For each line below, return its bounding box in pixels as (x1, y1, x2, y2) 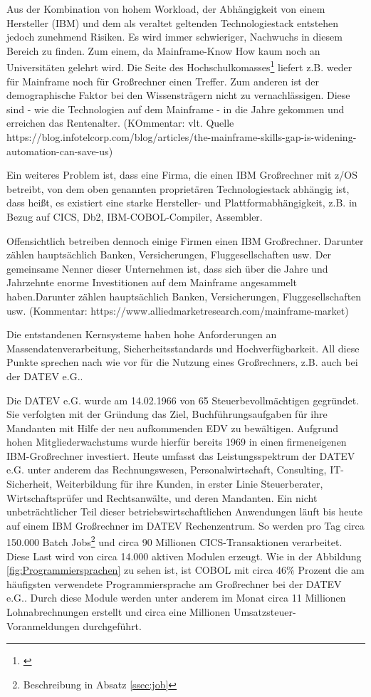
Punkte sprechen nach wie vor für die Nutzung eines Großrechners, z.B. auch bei (6, 355, 358, 370)
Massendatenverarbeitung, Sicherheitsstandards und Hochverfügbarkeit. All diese (6, 340, 360, 355)
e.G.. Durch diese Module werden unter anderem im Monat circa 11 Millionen (6, 590, 346, 605)
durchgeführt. (83, 618, 142, 633)
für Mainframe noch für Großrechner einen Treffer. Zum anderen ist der (6, 73, 319, 88)
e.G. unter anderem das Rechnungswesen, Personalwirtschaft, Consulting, (6, 462, 327, 477)
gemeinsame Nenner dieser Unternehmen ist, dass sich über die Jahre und (6, 261, 328, 276)
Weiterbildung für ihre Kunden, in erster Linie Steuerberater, (55, 476, 323, 491)
